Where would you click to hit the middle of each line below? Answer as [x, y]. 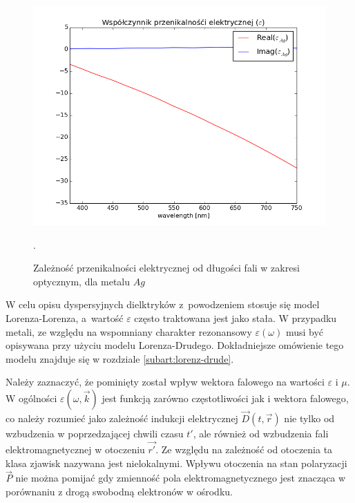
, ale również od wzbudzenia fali [261, 434]
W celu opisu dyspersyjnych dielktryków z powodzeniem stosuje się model [163, 304]
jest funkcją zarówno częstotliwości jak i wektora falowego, [225, 398]
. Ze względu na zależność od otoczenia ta [244, 449]
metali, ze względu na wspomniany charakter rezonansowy [129, 331]
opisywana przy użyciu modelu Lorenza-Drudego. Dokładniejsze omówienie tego [175, 345]
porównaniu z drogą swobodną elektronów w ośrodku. [119, 491]
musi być [305, 331]
